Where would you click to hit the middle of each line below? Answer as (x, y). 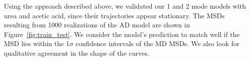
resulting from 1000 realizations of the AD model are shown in (97, 25)
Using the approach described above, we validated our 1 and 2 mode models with (125, 6)
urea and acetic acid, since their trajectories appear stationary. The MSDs (114, 15)
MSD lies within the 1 (37, 43)
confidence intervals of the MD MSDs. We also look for (158, 43)
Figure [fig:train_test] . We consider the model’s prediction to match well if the (122, 34)
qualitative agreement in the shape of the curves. (77, 53)
